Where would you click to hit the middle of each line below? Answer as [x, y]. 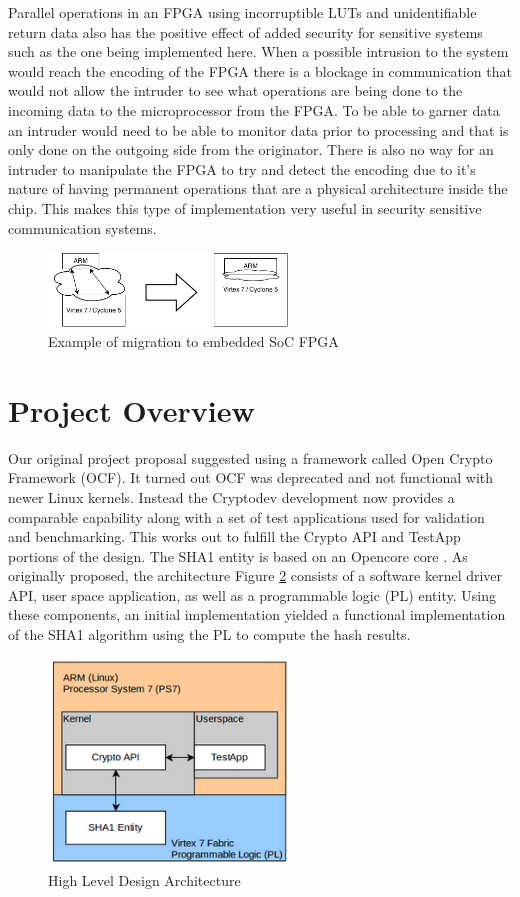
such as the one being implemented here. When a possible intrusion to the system [258, 51]
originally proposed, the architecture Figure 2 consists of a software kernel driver [255, 575]
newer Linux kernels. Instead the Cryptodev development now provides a [231, 496]
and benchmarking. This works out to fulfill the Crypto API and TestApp [234, 536]
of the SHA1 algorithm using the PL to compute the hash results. [209, 634]
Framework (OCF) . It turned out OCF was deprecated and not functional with [251, 477]
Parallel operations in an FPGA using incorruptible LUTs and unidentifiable [242, 12]
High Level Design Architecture [144, 879]
